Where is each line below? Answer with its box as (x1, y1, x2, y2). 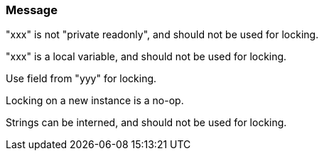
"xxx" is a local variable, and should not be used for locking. (6, 50, 287, 63)
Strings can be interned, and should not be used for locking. (6, 116, 287, 129)
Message (6, 3, 58, 17)
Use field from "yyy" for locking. (6, 72, 157, 85)
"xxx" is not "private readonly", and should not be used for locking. (6, 28, 319, 41)
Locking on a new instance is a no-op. (6, 94, 184, 107)
